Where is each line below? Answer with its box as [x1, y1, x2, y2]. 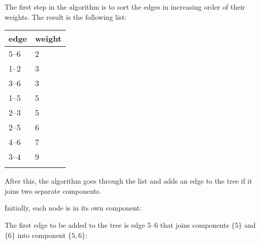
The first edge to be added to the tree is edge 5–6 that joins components [5, 219, 229, 230]
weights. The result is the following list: [5, 11, 127, 22]
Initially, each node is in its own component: [5, 202, 142, 213]
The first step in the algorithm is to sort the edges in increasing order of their [5, 2, 245, 12]
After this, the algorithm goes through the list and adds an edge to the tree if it [5, 176, 252, 186]
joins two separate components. [5, 185, 102, 196]
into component [17, 229, 66, 240]
